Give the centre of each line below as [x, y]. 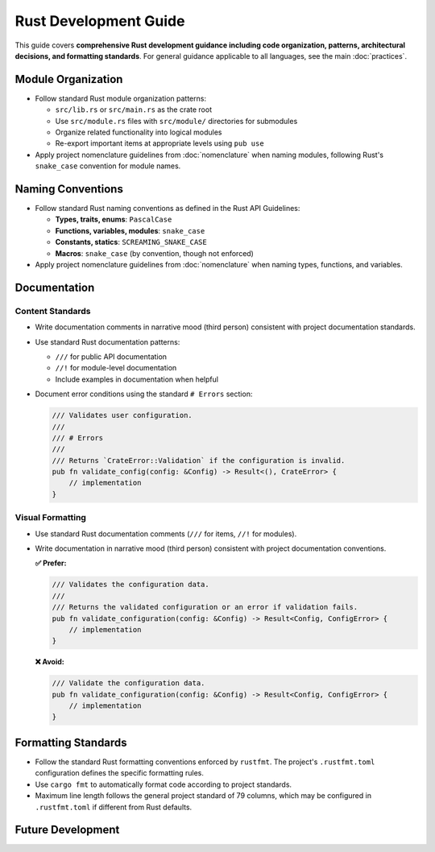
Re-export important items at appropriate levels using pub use [160, 143]
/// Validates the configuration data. [130, 585]
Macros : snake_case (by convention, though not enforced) [154, 253]
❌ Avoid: [50, 662]
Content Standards [53, 311]
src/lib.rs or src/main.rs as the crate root [134, 110]
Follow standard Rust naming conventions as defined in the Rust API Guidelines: [168, 209]
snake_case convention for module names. [108, 166]
